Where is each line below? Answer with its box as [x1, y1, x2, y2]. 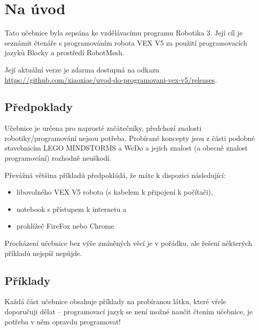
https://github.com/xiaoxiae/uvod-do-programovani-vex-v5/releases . [5, 74, 217, 85]
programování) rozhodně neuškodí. [5, 153, 112, 163]
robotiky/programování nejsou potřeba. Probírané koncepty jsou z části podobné [5, 132, 255, 143]
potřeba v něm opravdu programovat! [5, 316, 121, 326]
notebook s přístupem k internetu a [16, 203, 127, 214]
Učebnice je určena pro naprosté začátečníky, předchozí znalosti [5, 123, 202, 133]
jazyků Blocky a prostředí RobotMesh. [5, 47, 124, 58]
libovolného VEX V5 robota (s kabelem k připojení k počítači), [16, 187, 213, 197]
